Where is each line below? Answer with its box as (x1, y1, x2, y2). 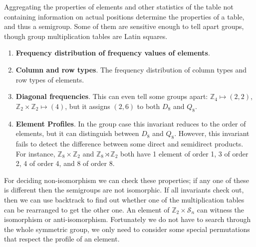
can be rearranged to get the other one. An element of (4, 204, 170, 214)
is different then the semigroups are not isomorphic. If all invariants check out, (4, 184, 244, 195)
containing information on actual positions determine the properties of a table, (4, 11, 245, 21)
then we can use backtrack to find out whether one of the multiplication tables (4, 194, 245, 204)
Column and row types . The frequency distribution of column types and (15, 64, 247, 74)
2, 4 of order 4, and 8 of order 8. (15, 158, 115, 168)
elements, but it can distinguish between (15, 128, 139, 138)
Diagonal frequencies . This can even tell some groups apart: (15, 91, 208, 101)
